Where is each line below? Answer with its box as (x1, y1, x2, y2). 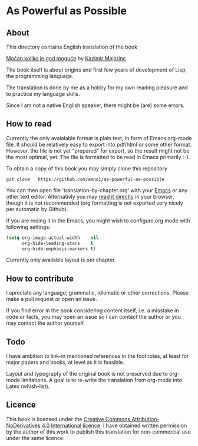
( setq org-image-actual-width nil (6, 235, 99, 241)
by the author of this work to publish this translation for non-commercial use (6, 428, 192, 435)
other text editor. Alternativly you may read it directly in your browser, (6, 193, 175, 200)
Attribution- (131, 415, 160, 422)
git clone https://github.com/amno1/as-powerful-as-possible (6, 176, 165, 182)
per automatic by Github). (6, 205, 68, 212)
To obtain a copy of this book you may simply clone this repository (6, 164, 168, 172)
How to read (6, 119, 52, 129)
